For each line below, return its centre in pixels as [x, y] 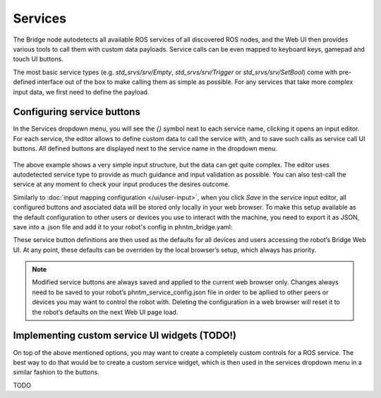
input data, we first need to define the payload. [81, 92]
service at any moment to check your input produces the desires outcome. [122, 184]
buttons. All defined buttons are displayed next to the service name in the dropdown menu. [145, 149]
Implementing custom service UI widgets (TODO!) [125, 336]
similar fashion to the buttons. [56, 372]
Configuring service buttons [77, 112]
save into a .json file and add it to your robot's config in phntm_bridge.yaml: [123, 227]
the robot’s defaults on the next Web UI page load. [105, 312]
